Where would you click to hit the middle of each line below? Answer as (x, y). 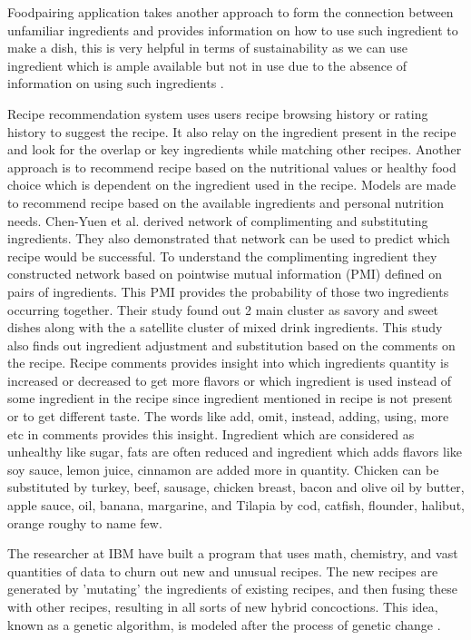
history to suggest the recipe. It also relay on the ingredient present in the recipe (232, 131)
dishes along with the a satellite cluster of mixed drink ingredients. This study (225, 327)
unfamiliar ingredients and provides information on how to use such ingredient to (233, 30)
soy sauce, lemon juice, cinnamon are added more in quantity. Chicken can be (223, 469)
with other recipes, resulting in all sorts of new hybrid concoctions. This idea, (223, 606)
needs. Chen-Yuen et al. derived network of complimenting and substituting (218, 220)
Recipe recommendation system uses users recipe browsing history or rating (218, 113)
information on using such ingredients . (116, 83)
